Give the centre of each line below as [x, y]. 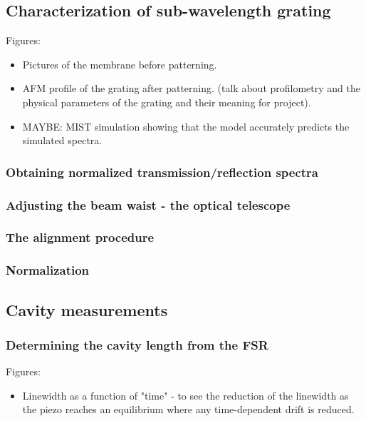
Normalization [48, 270]
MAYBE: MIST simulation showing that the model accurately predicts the [186, 126]
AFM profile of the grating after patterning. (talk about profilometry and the [191, 88]
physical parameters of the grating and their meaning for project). [167, 102]
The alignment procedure [80, 237]
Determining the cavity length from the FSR [137, 344]
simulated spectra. [62, 140]
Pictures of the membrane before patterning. [120, 64]
